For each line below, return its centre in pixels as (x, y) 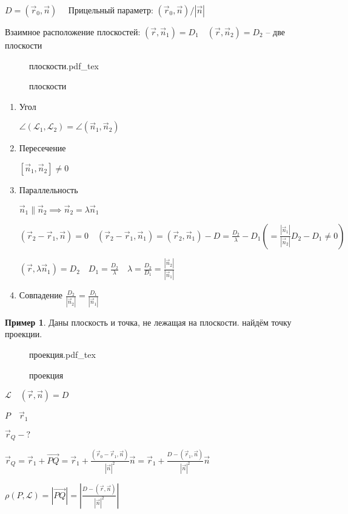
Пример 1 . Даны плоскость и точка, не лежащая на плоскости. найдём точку (148, 322)
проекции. (24, 334)
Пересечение (42, 148)
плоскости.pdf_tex (64, 65)
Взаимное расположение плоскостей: (73, 32)
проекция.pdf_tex (62, 354)
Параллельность (49, 189)
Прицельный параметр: (111, 10)
